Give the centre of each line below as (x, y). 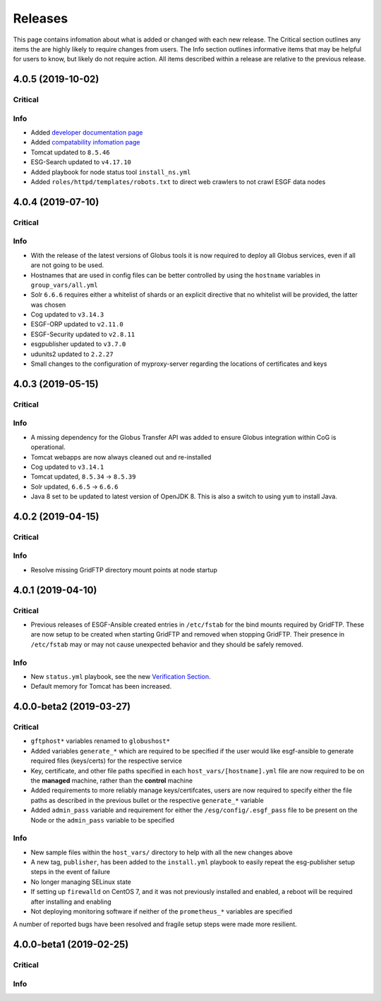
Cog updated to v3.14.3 (67, 314)
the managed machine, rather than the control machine (112, 780)
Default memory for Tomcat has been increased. (101, 687)
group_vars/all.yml (64, 285)
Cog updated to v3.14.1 (67, 467)
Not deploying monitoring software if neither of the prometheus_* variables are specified (162, 911)
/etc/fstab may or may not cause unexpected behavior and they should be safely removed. (167, 644)
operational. (48, 447)
